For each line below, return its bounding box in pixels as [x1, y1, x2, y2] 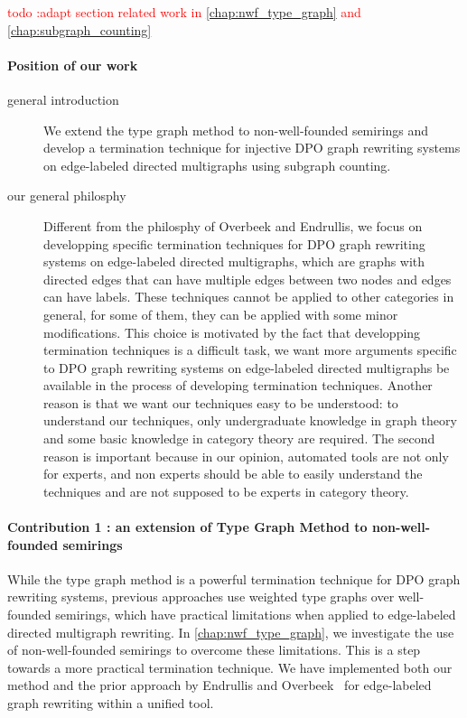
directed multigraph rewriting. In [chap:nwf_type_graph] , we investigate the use [7, 622, 454, 641]
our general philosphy [7, 186, 126, 205]
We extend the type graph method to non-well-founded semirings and [43, 120, 429, 139]
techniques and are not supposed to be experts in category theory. [43, 481, 409, 500]
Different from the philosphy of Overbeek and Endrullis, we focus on [43, 216, 423, 235]
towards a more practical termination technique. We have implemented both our [7, 657, 453, 676]
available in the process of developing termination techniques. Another [43, 376, 433, 395]
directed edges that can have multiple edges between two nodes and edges [43, 269, 452, 288]
